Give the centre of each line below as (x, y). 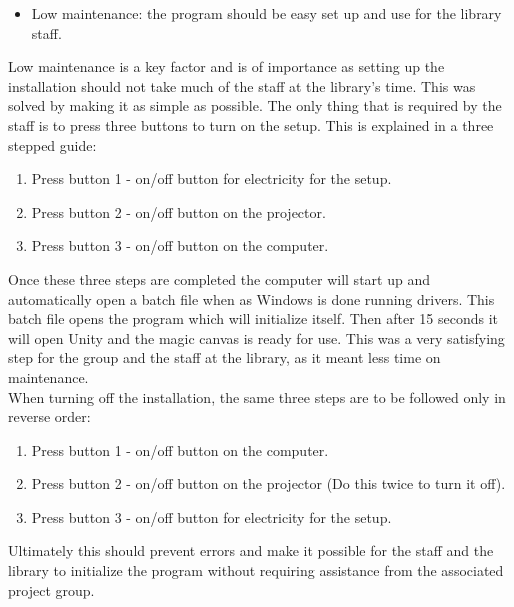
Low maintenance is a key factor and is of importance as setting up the (226, 66)
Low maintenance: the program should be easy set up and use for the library (266, 13)
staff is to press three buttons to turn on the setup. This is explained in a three (251, 124)
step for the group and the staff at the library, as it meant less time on (224, 357)
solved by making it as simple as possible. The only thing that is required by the (255, 105)
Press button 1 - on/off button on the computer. (180, 449)
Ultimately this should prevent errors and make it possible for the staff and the (251, 550)
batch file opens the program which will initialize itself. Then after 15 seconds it (253, 318)
